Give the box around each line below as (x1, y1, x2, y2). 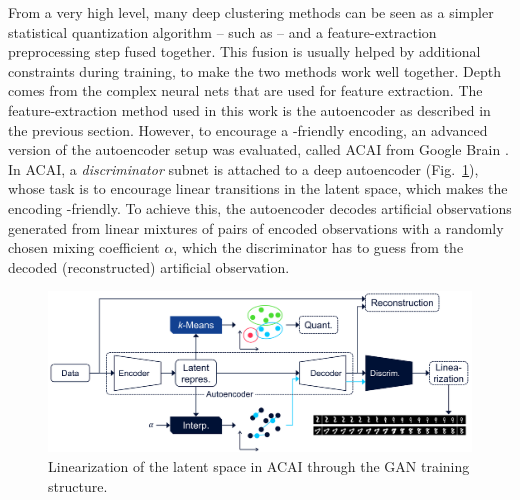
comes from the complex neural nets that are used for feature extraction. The (8, 80, 483, 101)
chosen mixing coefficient (8, 237, 160, 258)
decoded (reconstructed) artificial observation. (8, 256, 290, 277)
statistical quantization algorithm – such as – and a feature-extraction (8, 21, 437, 42)
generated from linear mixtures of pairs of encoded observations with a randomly (8, 217, 504, 238)
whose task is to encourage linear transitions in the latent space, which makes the (8, 178, 508, 199)
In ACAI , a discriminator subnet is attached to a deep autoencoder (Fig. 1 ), (8, 158, 479, 179)
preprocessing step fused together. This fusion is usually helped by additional (8, 41, 481, 62)
